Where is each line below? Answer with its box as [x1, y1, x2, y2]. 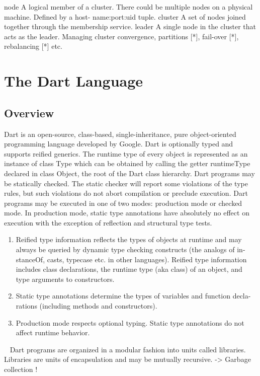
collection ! [4, 364, 38, 374]
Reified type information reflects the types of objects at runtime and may [16, 234, 242, 245]
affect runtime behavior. [16, 327, 90, 338]
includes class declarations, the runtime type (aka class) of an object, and [16, 264, 242, 274]
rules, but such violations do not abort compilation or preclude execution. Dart [4, 188, 248, 198]
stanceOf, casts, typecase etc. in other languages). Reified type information [16, 254, 247, 264]
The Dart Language [4, 70, 143, 91]
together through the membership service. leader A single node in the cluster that [4, 21, 256, 32]
